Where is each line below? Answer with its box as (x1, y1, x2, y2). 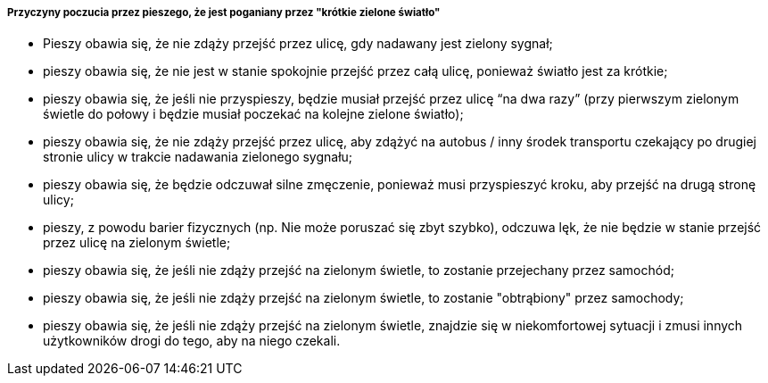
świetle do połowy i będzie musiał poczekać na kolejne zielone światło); (43, 106, 464, 122)
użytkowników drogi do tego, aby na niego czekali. (43, 333, 341, 349)
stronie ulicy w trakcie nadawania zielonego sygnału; (43, 149, 353, 165)
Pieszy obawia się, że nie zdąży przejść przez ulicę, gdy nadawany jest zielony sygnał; (43, 36, 553, 52)
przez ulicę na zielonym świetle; (43, 235, 231, 251)
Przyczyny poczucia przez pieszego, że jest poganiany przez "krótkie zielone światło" (7, 6, 441, 19)
